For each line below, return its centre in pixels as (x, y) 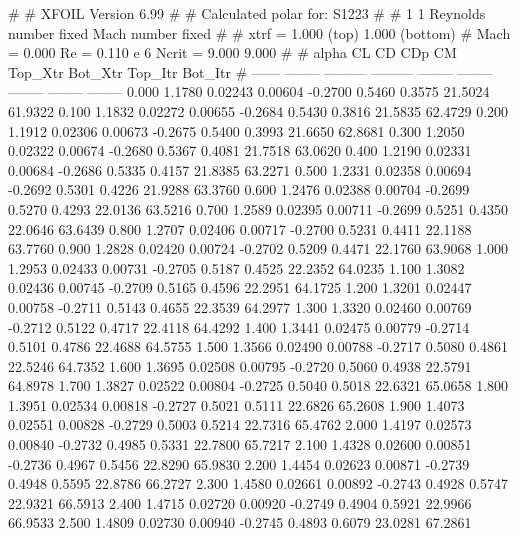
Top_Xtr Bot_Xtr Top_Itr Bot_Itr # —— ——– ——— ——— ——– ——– (250, 71)
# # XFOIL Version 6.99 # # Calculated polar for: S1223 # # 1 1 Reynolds (247, 13)
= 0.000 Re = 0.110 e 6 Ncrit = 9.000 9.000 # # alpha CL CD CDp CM (232, 52)
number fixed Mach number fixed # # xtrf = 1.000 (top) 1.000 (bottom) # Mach (259, 32)
